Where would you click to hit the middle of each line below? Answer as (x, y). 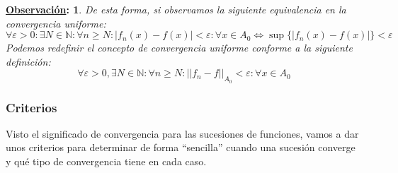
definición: (28, 61)
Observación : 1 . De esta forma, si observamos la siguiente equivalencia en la (176, 9)
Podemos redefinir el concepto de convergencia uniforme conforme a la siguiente (179, 48)
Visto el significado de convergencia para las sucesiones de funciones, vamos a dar (182, 133)
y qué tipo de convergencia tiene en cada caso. (106, 161)
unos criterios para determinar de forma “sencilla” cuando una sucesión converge (181, 147)
